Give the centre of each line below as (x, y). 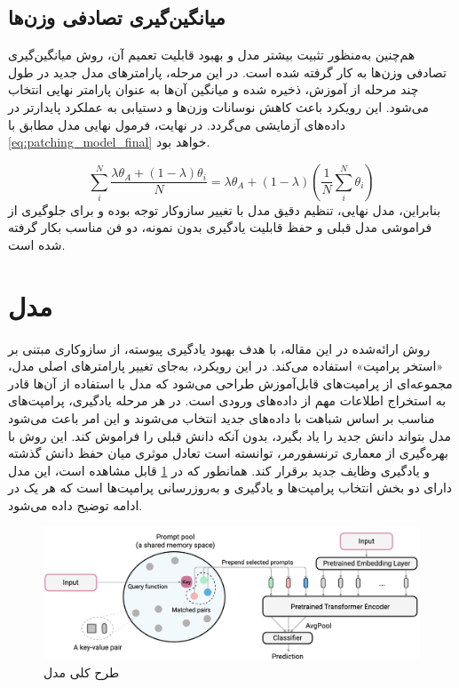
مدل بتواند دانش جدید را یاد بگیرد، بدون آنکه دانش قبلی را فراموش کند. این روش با (230, 435)
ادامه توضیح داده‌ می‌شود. (75, 505)
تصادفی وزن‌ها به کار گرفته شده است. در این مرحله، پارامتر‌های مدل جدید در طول (227, 72)
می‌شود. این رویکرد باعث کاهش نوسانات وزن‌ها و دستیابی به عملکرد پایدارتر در (218, 106)
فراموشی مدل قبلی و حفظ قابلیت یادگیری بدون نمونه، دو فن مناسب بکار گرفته (220, 227)
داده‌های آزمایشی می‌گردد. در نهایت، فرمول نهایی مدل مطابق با (177, 124)
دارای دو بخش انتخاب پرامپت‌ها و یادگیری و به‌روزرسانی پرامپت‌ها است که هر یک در (230, 488)
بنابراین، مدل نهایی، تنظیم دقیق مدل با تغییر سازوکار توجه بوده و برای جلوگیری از (225, 209)
